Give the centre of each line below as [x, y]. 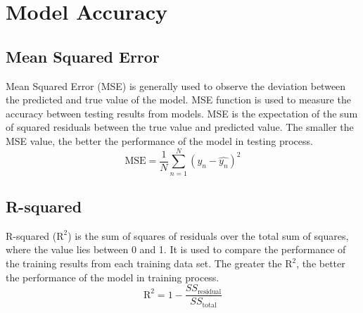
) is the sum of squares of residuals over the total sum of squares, [208, 235]
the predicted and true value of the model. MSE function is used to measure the [178, 100]
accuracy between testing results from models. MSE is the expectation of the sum [182, 113]
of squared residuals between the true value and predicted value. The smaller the [180, 127]
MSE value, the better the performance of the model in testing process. [159, 140]
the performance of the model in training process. [113, 277]
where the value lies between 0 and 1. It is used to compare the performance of [176, 249]
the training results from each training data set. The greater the [144, 263]
